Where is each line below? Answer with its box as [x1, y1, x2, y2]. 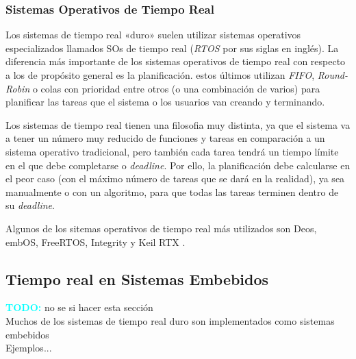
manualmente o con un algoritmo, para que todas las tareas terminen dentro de [5, 184, 339, 199]
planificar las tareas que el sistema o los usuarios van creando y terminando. [5, 95, 325, 109]
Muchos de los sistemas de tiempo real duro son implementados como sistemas [5, 313, 335, 327]
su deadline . [5, 198, 55, 212]
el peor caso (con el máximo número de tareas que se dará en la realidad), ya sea [5, 171, 345, 186]
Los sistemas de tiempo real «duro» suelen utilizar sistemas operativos [5, 27, 301, 42]
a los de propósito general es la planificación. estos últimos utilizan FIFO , [5, 68, 315, 82]
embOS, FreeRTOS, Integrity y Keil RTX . [5, 234, 186, 249]
